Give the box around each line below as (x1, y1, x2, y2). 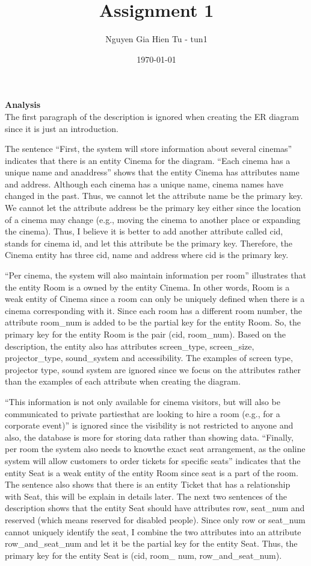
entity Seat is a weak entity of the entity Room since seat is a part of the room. (5, 466, 298, 479)
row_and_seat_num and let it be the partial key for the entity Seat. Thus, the (5, 537, 298, 550)
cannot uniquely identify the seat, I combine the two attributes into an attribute (5, 525, 301, 538)
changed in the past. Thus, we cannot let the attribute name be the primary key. (5, 189, 303, 202)
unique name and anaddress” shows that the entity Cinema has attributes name (5, 166, 300, 178)
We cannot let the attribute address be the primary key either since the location (5, 201, 301, 214)
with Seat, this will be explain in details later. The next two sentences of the (5, 489, 287, 502)
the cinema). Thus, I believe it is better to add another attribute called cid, (5, 225, 283, 237)
